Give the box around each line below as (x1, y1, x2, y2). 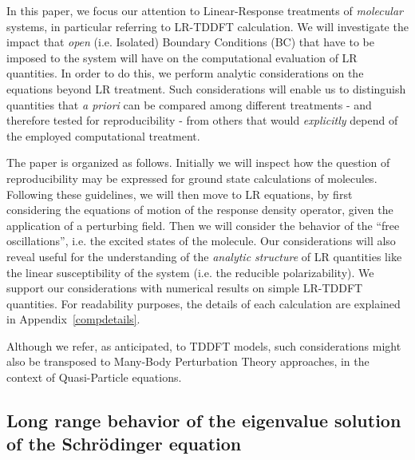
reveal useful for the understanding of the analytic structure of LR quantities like (6, 248, 402, 264)
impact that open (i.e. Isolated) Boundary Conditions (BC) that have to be (6, 34, 374, 50)
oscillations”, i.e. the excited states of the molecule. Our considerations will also (6, 232, 396, 249)
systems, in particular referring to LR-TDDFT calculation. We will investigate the (6, 18, 409, 34)
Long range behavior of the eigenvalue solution (6, 408, 401, 433)
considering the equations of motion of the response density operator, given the (6, 201, 393, 218)
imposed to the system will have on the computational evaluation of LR (6, 49, 358, 65)
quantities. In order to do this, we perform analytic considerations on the (6, 65, 364, 81)
